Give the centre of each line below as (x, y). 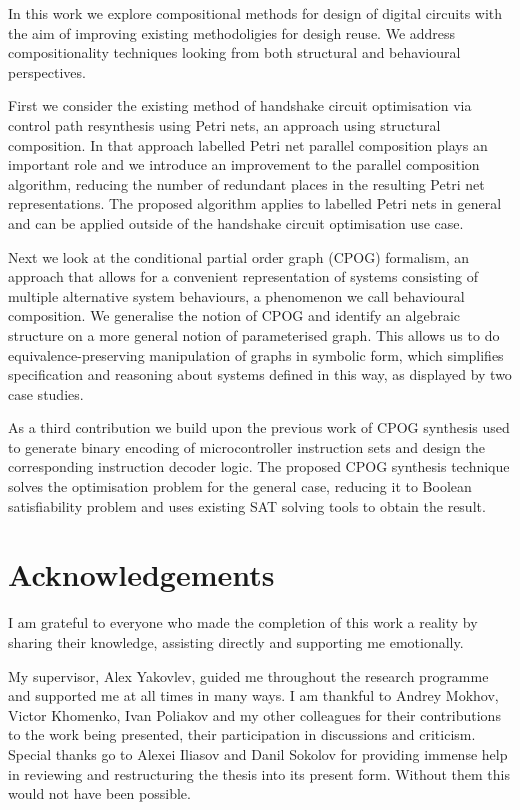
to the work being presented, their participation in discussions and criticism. (242, 734)
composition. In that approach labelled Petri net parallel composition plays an (248, 144)
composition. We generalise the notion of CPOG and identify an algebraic (234, 315)
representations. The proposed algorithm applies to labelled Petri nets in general (255, 203)
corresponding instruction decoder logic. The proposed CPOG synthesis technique (259, 466)
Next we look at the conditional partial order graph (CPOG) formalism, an (239, 256)
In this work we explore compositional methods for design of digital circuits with (255, 13)
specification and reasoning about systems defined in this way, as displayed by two (260, 374)
